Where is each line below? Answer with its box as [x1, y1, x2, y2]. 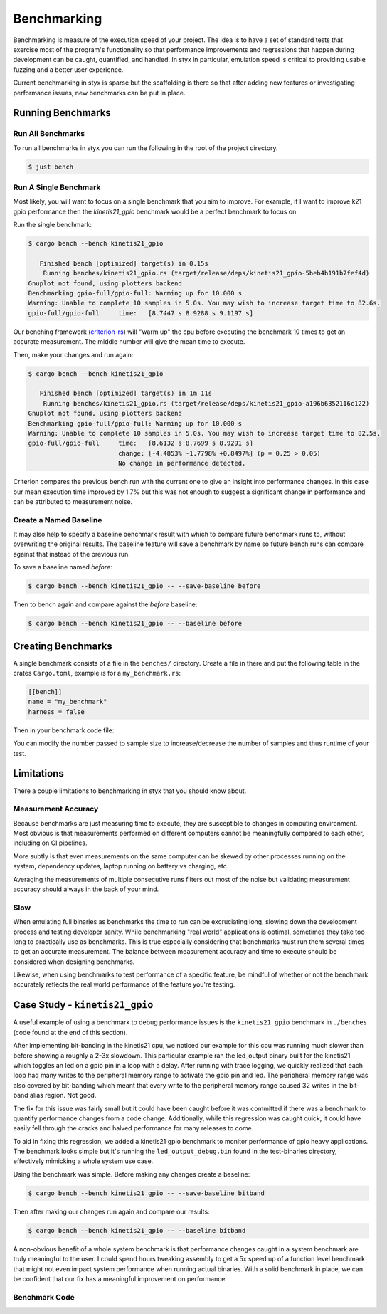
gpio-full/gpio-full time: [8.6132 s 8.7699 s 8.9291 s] [28, 439, 254, 448]
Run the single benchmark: [13, 221, 92, 229]
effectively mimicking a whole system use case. [13, 1157, 154, 1165]
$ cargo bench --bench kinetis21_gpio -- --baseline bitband [28, 1226, 246, 1234]
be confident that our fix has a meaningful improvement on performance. [13, 1274, 228, 1283]
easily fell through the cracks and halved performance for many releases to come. [13, 1124, 254, 1132]
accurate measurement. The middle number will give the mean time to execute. [13, 337, 245, 346]
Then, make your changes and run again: [13, 350, 134, 359]
